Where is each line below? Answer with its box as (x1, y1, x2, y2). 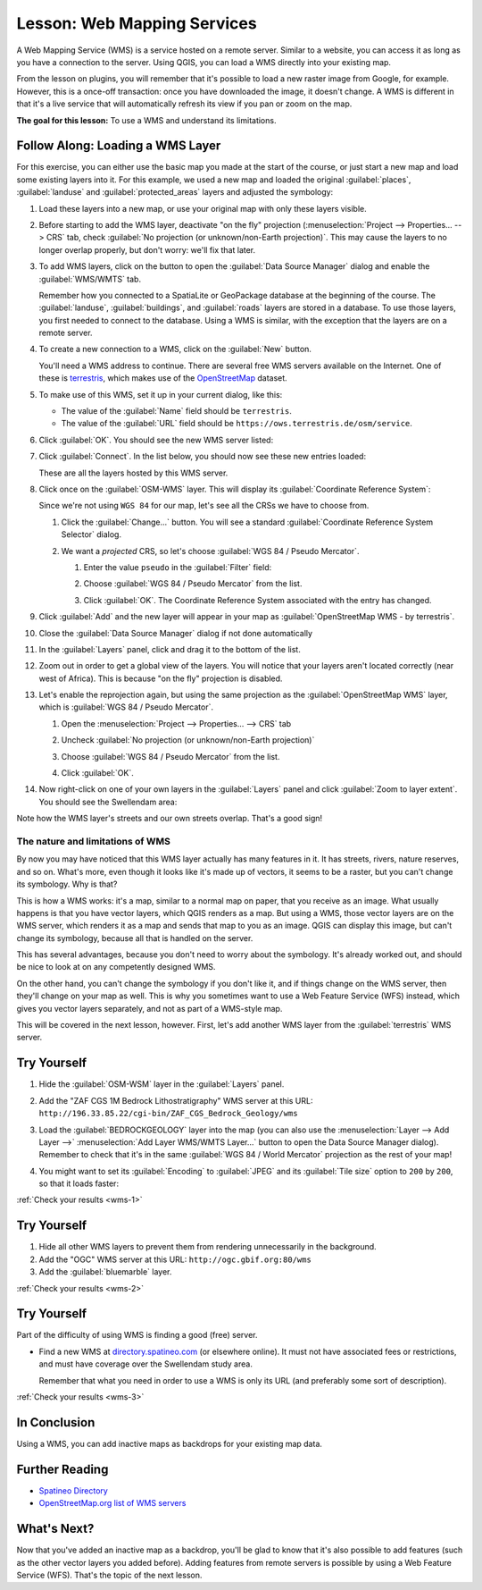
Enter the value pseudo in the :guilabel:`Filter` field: (83, 561, 272, 572)
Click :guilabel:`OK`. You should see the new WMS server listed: (38, 434, 274, 445)
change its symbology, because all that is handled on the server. (16, 932, 253, 943)
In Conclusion (16, 1415, 96, 1430)
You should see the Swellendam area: (38, 796, 178, 807)
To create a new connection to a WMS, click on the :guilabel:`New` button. (38, 344, 312, 355)
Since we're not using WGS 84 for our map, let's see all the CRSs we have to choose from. (38, 501, 370, 511)
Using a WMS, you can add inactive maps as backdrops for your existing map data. (16, 1438, 323, 1449)
